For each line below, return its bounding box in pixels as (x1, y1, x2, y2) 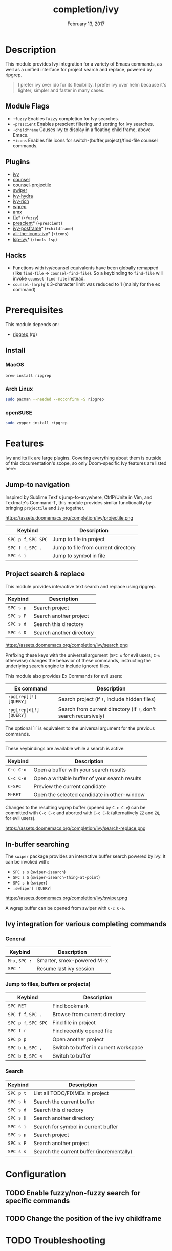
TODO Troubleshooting (5, 1235, 106, 1246)
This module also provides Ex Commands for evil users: (5, 673, 123, 679)
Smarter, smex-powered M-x (36, 957, 109, 964)
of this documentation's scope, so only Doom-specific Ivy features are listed (5, 460, 167, 466)
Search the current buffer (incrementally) (33, 1148, 133, 1155)
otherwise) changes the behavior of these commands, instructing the (5, 657, 152, 663)
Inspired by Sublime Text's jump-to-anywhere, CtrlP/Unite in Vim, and (5, 494, 153, 500)
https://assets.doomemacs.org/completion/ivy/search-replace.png (5, 825, 146, 831)
